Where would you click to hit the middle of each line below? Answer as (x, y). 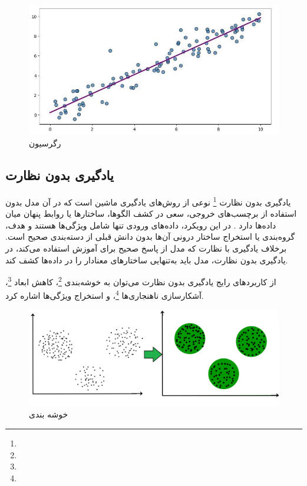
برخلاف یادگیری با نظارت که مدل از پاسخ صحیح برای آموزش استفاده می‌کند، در (146, 248)
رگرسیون (45, 143)
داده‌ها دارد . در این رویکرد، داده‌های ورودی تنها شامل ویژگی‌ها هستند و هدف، (141, 225)
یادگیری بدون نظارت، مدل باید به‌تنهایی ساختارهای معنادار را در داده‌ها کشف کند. (147, 260)
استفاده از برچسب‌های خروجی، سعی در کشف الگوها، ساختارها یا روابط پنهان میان (151, 213)
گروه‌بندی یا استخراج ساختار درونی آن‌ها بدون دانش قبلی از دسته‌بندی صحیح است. (150, 237)
